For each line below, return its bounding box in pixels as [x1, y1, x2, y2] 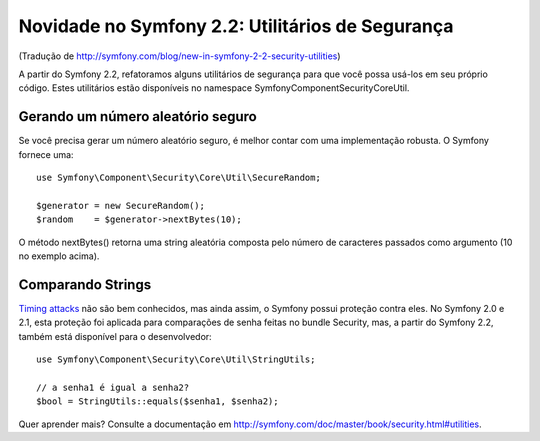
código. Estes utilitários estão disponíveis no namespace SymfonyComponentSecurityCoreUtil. [18, 82, 410, 94]
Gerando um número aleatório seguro [18, 108, 257, 125]
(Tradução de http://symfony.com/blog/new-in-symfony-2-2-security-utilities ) [18, 50, 341, 62]
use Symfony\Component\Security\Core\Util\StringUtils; [36, 354, 316, 365]
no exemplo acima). [18, 250, 100, 262]
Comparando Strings [18, 276, 152, 293]
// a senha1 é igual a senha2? [36, 381, 190, 393]
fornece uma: [18, 148, 74, 160]
